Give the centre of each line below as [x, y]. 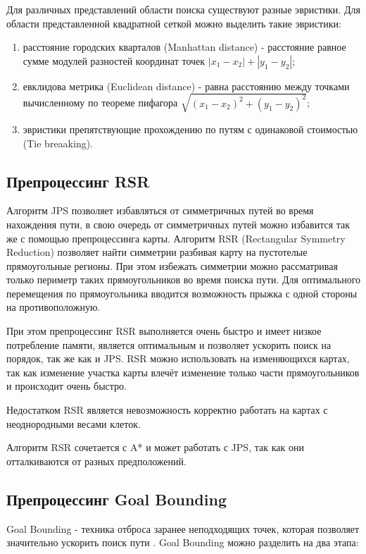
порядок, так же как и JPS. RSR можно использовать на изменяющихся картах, [178, 358]
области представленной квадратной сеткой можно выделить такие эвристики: [174, 23]
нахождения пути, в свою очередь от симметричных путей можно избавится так [178, 224]
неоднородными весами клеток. [74, 423]
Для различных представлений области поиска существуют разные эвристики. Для [183, 9]
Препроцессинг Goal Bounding [116, 499]
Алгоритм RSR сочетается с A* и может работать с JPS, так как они [155, 447]
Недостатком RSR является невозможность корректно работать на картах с [167, 410]
